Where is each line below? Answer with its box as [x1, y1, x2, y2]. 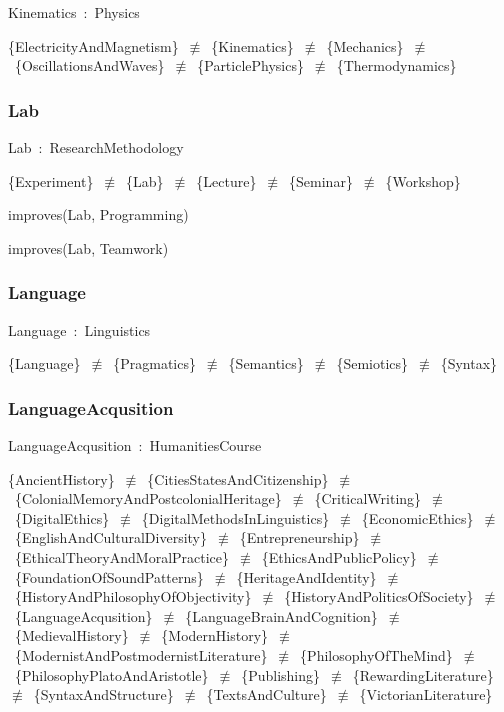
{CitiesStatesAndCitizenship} [147, 468, 329, 489]
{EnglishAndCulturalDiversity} [14, 527, 208, 548]
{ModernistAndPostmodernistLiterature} [14, 644, 268, 665]
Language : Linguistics [8, 319, 151, 340]
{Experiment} [8, 170, 94, 191]
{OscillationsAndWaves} [14, 55, 165, 76]
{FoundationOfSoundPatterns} [14, 566, 204, 587]
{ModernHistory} [161, 625, 269, 646]
